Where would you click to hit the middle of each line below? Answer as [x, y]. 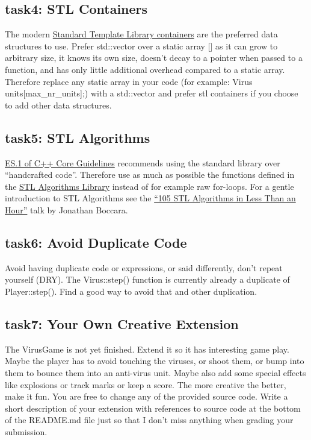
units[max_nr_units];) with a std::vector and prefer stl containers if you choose [152, 93]
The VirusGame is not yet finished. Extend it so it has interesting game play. [147, 349]
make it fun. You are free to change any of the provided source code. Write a [146, 396]
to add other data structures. [58, 105]
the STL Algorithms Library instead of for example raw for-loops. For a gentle [149, 186]
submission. [26, 431]
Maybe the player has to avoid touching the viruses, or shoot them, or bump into [155, 361]
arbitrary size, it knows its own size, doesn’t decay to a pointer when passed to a [154, 58]
